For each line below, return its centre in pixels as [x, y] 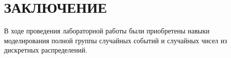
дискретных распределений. [46, 50]
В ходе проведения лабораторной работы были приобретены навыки [107, 31]
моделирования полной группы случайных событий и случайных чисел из [116, 40]
